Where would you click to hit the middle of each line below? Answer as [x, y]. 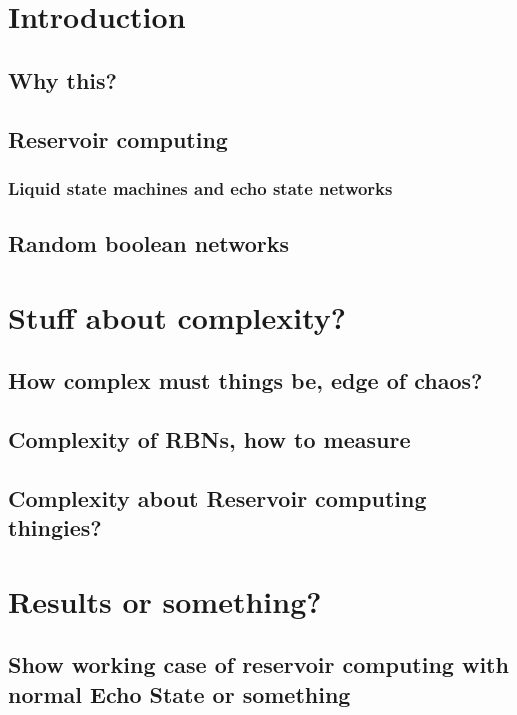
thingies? [55, 527]
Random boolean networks [149, 243]
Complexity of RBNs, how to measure [209, 439]
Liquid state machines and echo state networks [200, 187]
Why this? [62, 79]
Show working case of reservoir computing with [258, 664]
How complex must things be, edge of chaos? [245, 380]
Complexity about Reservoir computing [217, 497]
